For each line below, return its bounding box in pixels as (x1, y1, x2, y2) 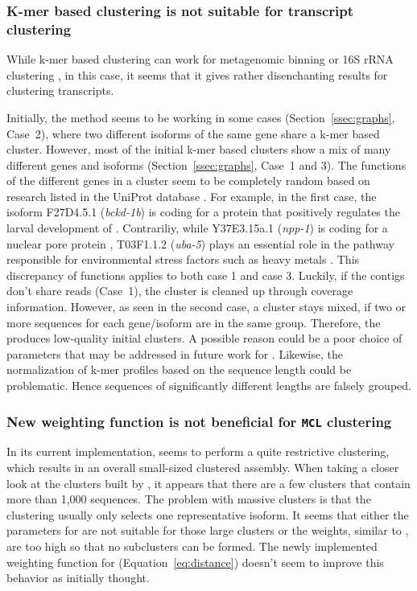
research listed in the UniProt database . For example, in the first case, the (6, 187, 377, 204)
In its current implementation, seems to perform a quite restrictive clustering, (6, 443, 390, 460)
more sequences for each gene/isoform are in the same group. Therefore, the (6, 314, 381, 330)
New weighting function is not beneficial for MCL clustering (6, 411, 392, 431)
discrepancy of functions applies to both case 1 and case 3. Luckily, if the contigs (6, 266, 405, 283)
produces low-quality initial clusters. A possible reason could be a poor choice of (6, 330, 403, 347)
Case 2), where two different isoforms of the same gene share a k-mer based (6, 125, 380, 142)
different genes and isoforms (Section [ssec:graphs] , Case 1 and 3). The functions (6, 156, 407, 173)
